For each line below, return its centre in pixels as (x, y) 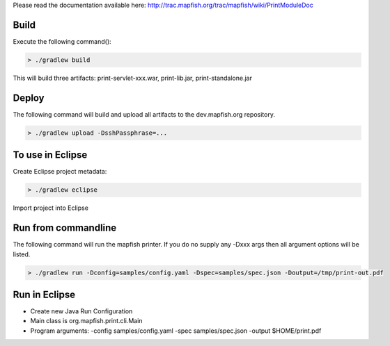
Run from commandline (65, 228)
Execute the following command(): (62, 41)
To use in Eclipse (50, 155)
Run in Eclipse (44, 294)
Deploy (29, 98)
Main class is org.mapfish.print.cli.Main (86, 321)
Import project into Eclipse (50, 208)
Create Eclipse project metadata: (60, 172)
